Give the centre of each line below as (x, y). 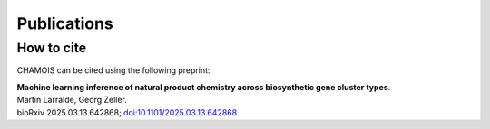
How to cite (52, 48)
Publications (65, 23)
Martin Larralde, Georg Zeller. (72, 100)
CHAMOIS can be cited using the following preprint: (113, 70)
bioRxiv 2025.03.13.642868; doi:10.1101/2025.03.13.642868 (127, 112)
